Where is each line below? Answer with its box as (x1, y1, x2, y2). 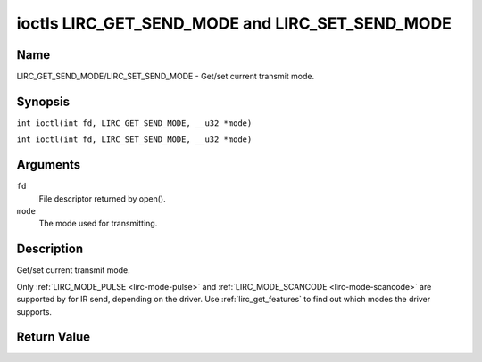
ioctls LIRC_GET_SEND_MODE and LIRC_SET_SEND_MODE (16, 13, 453, 33)
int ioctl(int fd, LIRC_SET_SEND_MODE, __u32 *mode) (16, 135, 253, 144)
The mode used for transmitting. (38, 218, 158, 229)
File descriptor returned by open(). (38, 193, 166, 204)
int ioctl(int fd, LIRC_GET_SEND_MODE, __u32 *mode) (16, 118, 253, 128)
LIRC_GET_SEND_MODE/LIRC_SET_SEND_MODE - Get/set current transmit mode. (16, 71, 315, 82)
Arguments (16, 157, 81, 173)
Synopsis (16, 94, 71, 109)
